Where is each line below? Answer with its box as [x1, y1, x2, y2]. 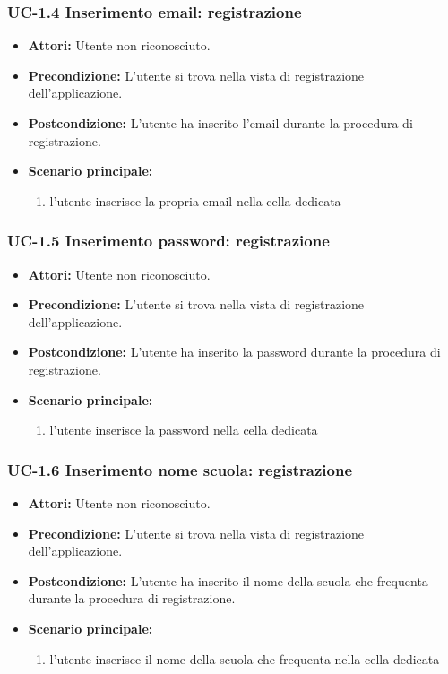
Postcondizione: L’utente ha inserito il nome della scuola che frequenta [28, 571, 428, 590]
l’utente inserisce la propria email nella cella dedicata [49, 191, 341, 210]
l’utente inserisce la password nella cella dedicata [49, 420, 318, 439]
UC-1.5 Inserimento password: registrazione [7, 229, 330, 252]
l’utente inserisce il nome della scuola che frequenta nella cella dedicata [49, 649, 440, 668]
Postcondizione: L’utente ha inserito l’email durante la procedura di [28, 114, 413, 132]
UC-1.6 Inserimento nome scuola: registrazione [7, 458, 353, 480]
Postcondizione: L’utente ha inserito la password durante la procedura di [28, 342, 441, 361]
